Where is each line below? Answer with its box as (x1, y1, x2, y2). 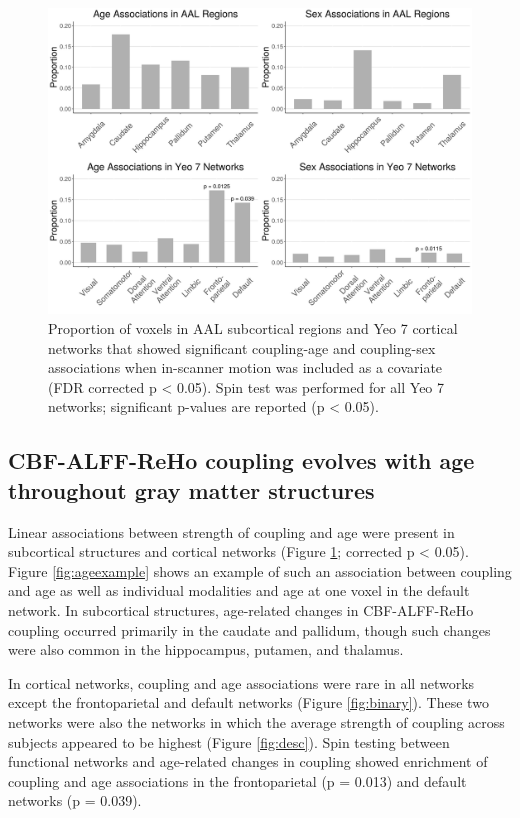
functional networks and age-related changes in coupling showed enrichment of (8, 751, 488, 772)
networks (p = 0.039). (8, 790, 142, 811)
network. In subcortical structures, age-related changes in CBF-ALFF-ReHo (8, 599, 474, 620)
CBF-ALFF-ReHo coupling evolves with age (8, 445, 475, 476)
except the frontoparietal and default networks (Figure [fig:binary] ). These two (8, 692, 489, 713)
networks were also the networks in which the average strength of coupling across (8, 711, 505, 732)
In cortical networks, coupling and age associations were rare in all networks (8, 672, 475, 693)
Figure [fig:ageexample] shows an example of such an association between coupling (8, 560, 512, 581)
